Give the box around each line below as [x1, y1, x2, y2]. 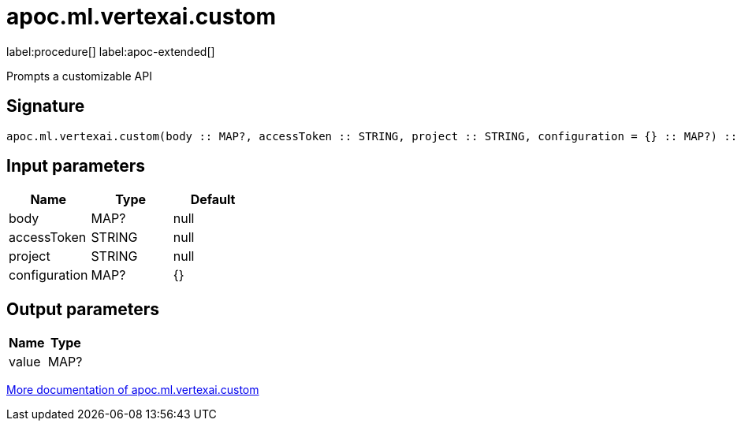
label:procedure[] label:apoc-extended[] [6, 44, 215, 58]
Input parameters [6, 156, 146, 176]
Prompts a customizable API [6, 69, 152, 83]
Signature [6, 96, 85, 117]
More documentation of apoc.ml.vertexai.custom [6, 383, 259, 397]
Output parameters [6, 299, 159, 319]
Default [190, 191, 236, 208]
